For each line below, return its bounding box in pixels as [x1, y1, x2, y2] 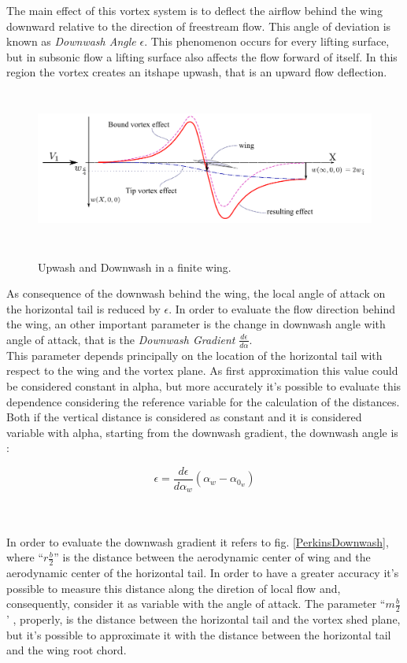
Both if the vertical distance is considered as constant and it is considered [6, 409, 362, 425]
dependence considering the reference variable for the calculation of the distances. [6, 393, 400, 409]
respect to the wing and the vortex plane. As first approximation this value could [6, 362, 398, 379]
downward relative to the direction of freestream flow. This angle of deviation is [6, 17, 391, 34]
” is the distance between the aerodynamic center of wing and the [54, 549, 371, 565]
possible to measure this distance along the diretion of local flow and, [6, 580, 341, 596]
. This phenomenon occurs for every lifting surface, [144, 33, 390, 50]
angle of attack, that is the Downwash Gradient [6, 331, 235, 347]
